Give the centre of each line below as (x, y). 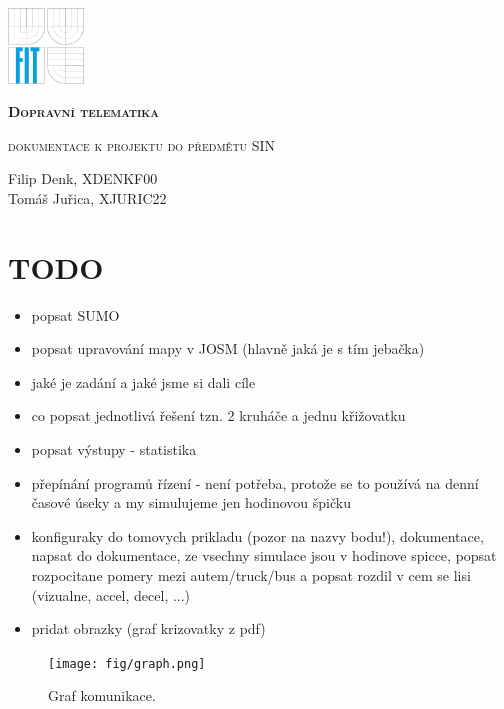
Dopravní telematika (84, 111)
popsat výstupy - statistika (114, 449)
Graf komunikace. (102, 695)
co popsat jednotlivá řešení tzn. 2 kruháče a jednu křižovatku (218, 415)
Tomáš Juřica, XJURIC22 (87, 197)
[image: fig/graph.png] (127, 663)
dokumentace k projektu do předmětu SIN (142, 144)
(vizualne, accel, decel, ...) (111, 594)
